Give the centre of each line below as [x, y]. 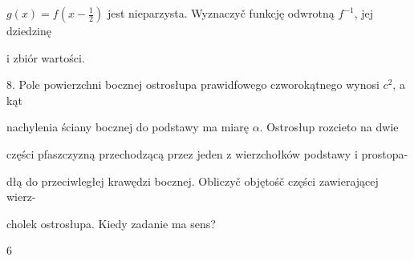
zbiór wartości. [49, 57]
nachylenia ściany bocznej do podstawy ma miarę [128, 127]
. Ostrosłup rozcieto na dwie [329, 127]
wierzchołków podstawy [293, 153]
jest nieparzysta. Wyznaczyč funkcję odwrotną [221, 13]
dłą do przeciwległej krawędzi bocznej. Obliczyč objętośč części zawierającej [193, 181]
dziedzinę [29, 30]
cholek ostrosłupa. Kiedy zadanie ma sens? [111, 223]
